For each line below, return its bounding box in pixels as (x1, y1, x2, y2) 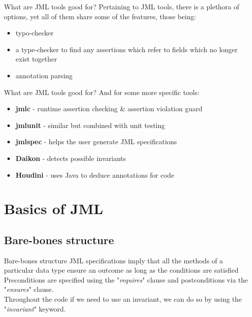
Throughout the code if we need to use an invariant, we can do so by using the (4, 294, 242, 304)
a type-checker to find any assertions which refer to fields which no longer (15, 44, 238, 54)
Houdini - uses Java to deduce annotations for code (15, 169, 175, 180)
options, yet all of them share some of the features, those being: (4, 11, 196, 21)
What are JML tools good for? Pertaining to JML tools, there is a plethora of (4, 1, 240, 11)
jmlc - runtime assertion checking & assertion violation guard (15, 103, 203, 114)
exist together (15, 54, 57, 64)
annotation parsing (15, 70, 73, 80)
